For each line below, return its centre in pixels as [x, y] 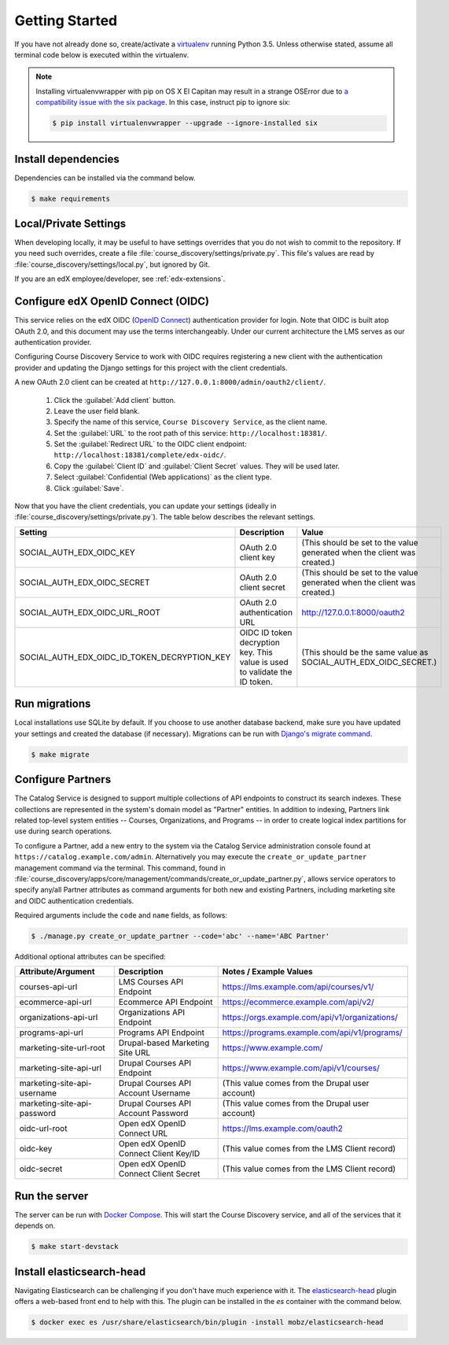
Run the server [52, 1196]
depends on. [35, 1226]
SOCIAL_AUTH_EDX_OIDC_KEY [77, 552]
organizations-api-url [59, 1018]
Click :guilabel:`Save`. [89, 488]
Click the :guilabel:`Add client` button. [115, 400]
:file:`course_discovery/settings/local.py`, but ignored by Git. [112, 264]
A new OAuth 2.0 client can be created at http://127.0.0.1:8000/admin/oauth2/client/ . [170, 382]
